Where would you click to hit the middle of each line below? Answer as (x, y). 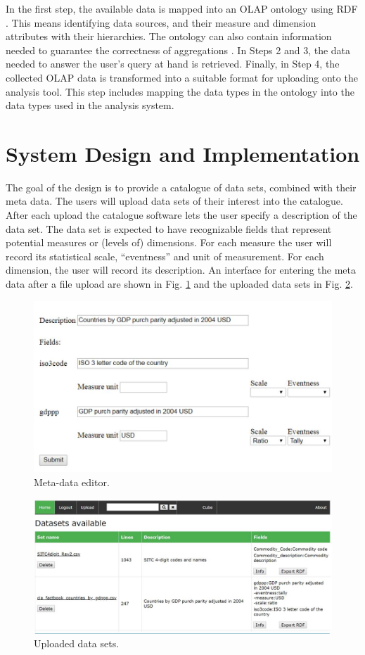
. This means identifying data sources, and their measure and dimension (161, 22)
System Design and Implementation (183, 153)
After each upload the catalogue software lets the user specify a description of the (181, 215)
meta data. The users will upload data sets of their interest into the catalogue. (174, 201)
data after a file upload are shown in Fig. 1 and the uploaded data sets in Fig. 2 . (179, 284)
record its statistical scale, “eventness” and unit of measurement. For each (165, 256)
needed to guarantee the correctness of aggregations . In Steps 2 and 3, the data (178, 50)
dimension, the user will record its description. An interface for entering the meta (181, 270)
